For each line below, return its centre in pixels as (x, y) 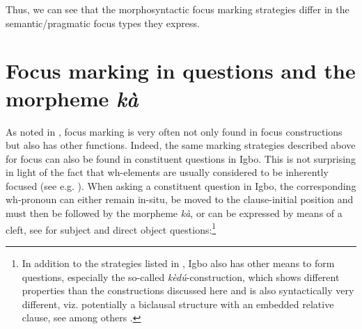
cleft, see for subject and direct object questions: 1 (111, 228)
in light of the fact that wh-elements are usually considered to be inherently (167, 172)
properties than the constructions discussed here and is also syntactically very (188, 290)
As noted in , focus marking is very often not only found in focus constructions (174, 131)
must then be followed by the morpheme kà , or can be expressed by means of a (174, 213)
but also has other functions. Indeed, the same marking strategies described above (181, 145)
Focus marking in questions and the (181, 71)
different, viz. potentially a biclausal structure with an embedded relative (178, 304)
